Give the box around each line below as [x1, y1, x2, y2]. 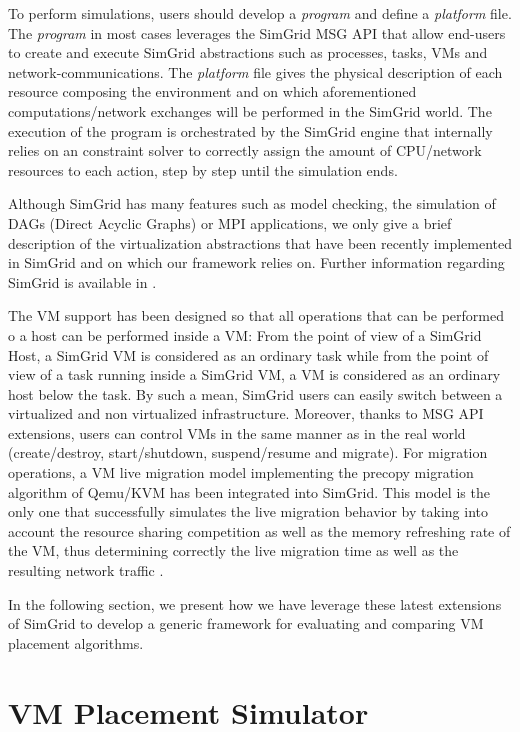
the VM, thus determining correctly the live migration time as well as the [8, 540, 459, 561]
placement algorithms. [8, 632, 144, 653]
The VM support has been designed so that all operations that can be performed [8, 305, 505, 326]
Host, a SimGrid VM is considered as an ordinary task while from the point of [8, 344, 489, 365]
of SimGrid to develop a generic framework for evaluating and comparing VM [8, 613, 484, 634]
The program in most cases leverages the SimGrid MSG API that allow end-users [8, 22, 506, 43]
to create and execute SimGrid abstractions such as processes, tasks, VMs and [8, 42, 488, 63]
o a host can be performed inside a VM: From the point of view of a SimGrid [8, 324, 482, 345]
